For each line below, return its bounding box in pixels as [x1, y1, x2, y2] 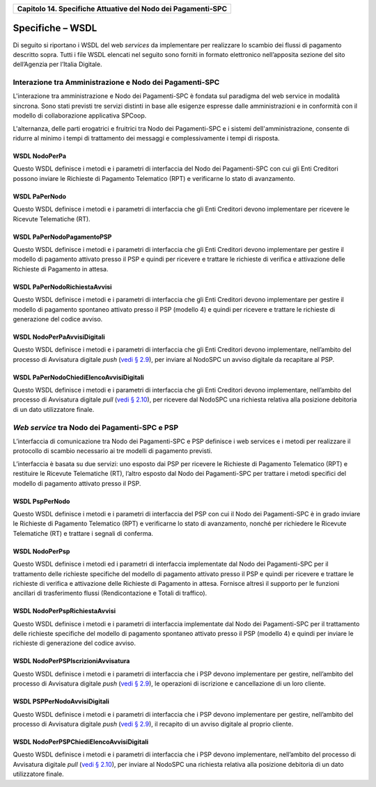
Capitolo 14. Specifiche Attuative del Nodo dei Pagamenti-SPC [17, 4, 228, 13]
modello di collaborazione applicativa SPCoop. [13, 111, 147, 120]
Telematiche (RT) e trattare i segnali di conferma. [13, 529, 153, 537]
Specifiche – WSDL [13, 22, 97, 34]
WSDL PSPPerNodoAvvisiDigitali [13, 697, 109, 706]
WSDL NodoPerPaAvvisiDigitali [13, 333, 106, 341]
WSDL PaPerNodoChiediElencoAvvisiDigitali [13, 373, 144, 381]
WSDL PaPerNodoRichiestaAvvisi [13, 283, 112, 291]
